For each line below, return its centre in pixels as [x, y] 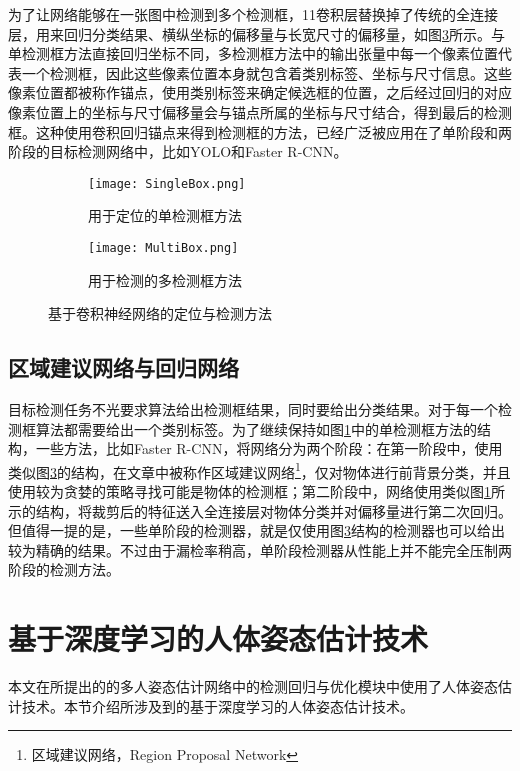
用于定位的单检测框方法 [165, 215]
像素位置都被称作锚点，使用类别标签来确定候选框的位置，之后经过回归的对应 [260, 92]
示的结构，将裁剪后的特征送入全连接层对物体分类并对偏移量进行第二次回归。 [260, 510]
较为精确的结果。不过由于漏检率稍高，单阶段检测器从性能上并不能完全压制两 [260, 549]
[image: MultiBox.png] [163, 248]
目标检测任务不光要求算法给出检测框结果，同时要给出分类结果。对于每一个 [253, 409]
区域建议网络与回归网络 [123, 367]
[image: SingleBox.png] [167, 183]
